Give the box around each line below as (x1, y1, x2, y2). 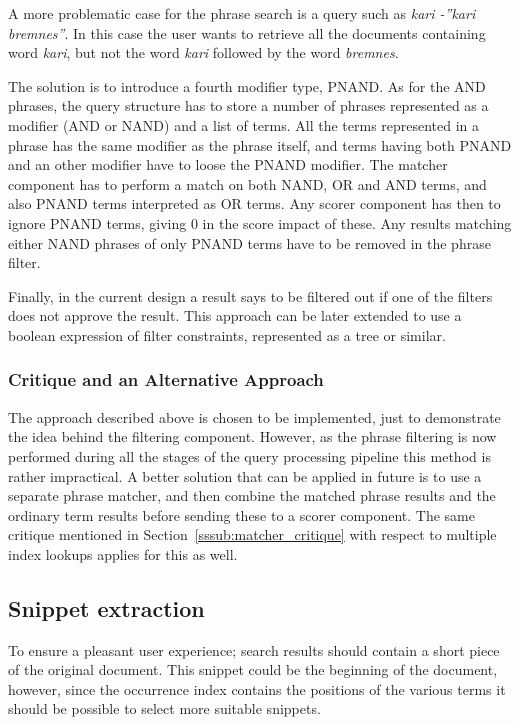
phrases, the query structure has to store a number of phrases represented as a (8, 95, 489, 116)
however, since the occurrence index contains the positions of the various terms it (8, 678, 506, 699)
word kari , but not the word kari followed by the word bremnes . (8, 42, 399, 63)
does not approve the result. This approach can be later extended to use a (8, 305, 462, 326)
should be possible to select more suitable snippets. (8, 698, 321, 719)
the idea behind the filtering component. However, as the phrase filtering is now (8, 426, 497, 447)
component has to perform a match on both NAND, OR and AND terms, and (8, 173, 487, 194)
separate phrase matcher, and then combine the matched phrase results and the (8, 485, 496, 506)
